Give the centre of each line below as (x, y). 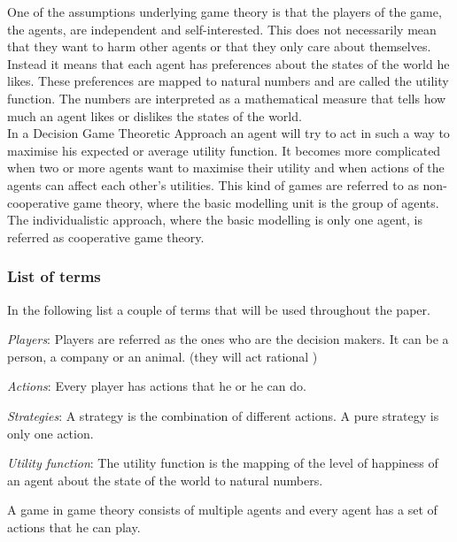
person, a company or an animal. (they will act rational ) (163, 356)
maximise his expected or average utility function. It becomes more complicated (224, 150)
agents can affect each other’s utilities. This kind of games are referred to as (213, 184)
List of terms (54, 276)
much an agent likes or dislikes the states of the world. (155, 115)
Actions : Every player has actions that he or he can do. (157, 386)
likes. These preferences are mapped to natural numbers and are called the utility (228, 81)
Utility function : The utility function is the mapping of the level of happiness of (223, 463)
